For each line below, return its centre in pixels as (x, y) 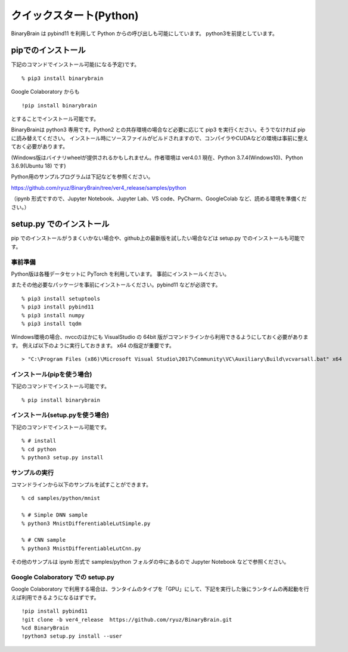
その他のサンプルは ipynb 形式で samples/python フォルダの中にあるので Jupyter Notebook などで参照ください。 (150, 562)
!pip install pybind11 (55, 611)
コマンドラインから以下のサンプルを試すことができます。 (81, 485)
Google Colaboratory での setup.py (63, 577)
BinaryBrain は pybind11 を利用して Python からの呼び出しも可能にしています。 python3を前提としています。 (145, 33)
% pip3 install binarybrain (63, 78)
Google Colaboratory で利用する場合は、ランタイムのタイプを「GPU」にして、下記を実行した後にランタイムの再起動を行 (160, 589)
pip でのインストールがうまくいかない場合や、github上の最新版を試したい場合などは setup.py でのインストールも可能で (158, 238)
